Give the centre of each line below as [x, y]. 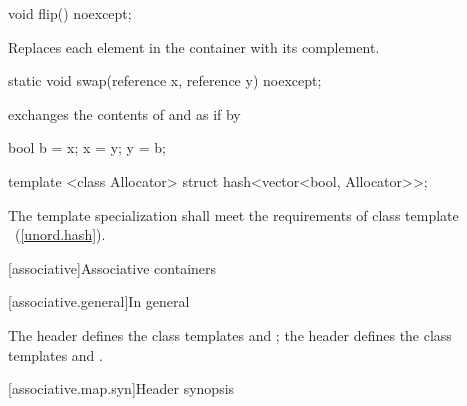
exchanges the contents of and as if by [124, 113]
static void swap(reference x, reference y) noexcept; [165, 80]
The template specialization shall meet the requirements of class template [233, 214]
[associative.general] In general [99, 301]
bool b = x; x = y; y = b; [87, 147]
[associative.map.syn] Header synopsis [121, 388]
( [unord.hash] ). [60, 234]
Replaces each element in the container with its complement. [194, 46]
